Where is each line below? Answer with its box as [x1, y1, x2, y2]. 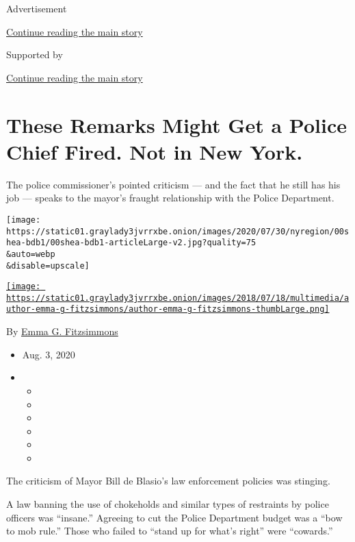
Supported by [6, 47, 63, 62]
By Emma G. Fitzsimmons [6, 324, 118, 338]
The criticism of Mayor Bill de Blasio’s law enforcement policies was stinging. [6, 473, 330, 488]
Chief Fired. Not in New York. [6, 137, 303, 165]
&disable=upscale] [6, 260, 90, 271]
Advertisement [6, 1, 67, 15]
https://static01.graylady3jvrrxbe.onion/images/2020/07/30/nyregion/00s [6, 226, 350, 236]
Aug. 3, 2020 [22, 347, 75, 361]
